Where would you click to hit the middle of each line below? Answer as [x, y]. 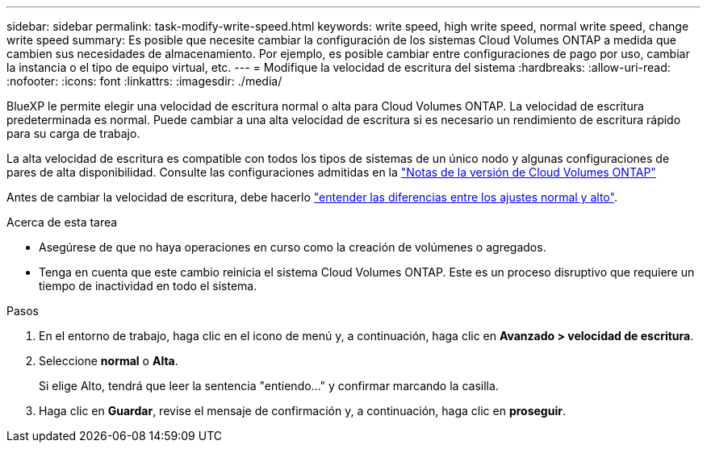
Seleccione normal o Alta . [109, 361]
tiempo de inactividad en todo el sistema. [148, 286]
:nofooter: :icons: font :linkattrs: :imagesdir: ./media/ [144, 81]
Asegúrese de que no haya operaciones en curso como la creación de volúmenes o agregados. [293, 247]
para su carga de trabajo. [73, 133]
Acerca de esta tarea [62, 222]
